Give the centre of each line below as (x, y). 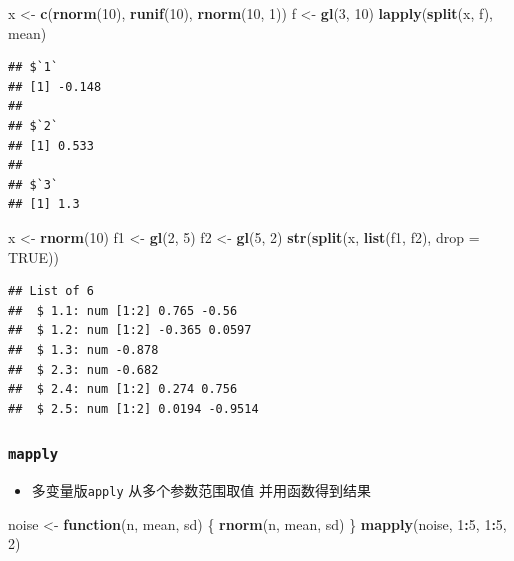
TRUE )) (33, 256)
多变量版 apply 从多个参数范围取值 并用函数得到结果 (201, 490)
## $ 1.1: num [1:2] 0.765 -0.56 (123, 310)
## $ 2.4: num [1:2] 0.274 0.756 (123, 389)
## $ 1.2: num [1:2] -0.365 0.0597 (130, 330)
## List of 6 (51, 291)
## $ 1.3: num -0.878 (83, 349)
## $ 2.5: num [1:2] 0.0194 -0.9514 (133, 408)
